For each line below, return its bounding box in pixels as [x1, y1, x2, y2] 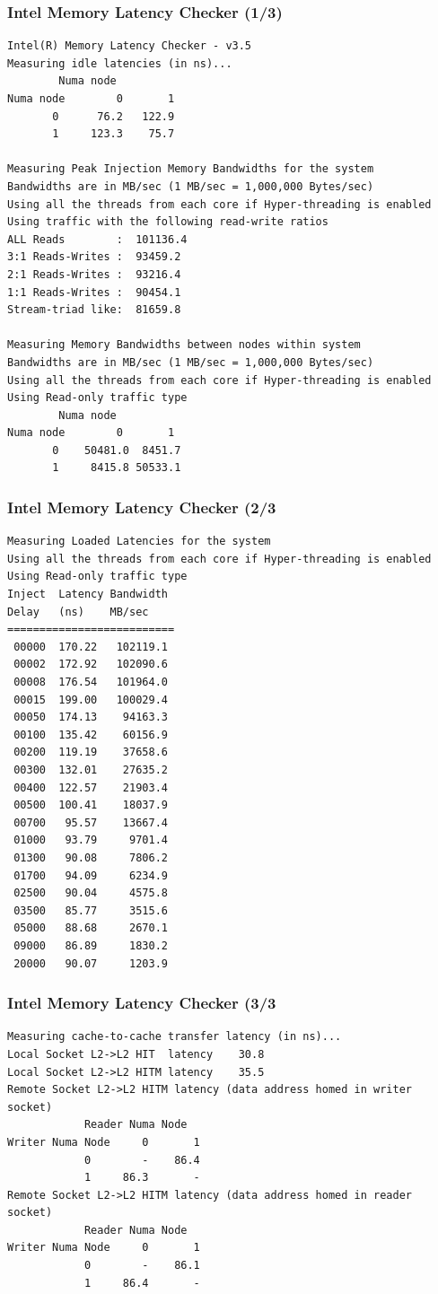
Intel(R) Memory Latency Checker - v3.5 [7, 39, 252, 53]
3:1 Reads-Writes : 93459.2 [7, 250, 181, 264]
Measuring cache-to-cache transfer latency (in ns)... [7, 1030, 342, 1044]
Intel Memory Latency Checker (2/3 [7, 495, 276, 518]
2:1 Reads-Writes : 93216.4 [7, 267, 181, 281]
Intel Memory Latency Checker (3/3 [7, 992, 276, 1014]
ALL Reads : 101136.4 [7, 232, 188, 246]
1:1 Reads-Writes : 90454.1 [7, 285, 181, 299]
